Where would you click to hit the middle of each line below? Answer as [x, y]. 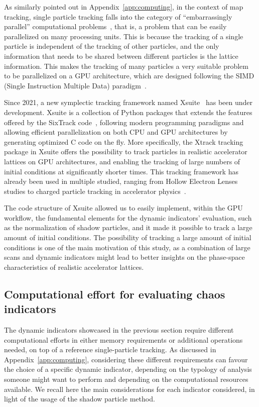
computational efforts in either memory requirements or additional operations [123, 339]
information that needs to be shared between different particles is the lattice [121, 56]
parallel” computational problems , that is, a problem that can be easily [115, 26]
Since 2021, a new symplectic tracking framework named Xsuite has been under [128, 102]
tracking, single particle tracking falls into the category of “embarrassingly [118, 16]
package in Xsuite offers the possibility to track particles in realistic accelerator [126, 151]
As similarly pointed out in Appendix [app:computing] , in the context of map [124, 7]
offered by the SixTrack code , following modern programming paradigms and [124, 122]
